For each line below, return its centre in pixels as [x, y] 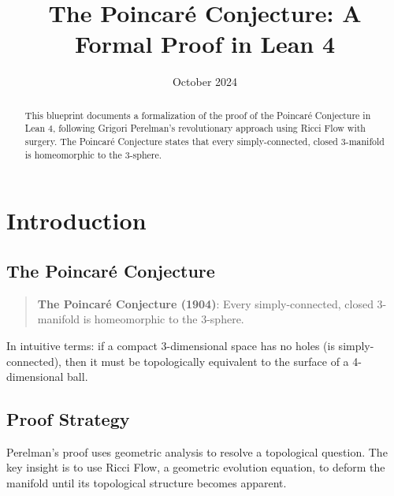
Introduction [76, 220]
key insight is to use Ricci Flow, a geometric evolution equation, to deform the [196, 467]
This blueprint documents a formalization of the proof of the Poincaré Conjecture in [198, 115]
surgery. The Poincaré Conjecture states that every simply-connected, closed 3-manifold [204, 142]
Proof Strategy [68, 419]
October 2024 [205, 82]
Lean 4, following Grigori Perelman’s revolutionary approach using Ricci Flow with [195, 128]
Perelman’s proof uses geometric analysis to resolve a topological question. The [197, 451]
